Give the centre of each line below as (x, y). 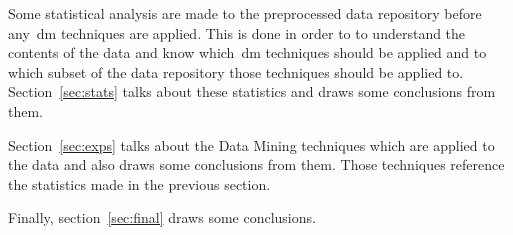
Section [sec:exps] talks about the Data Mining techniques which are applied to (251, 144)
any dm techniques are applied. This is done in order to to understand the (237, 32)
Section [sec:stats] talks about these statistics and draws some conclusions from (252, 91)
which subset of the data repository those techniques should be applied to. (236, 71)
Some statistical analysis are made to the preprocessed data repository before (245, 13)
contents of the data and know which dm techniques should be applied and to (247, 52)
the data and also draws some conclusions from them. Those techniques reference (256, 164)
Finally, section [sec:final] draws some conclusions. (162, 217)
